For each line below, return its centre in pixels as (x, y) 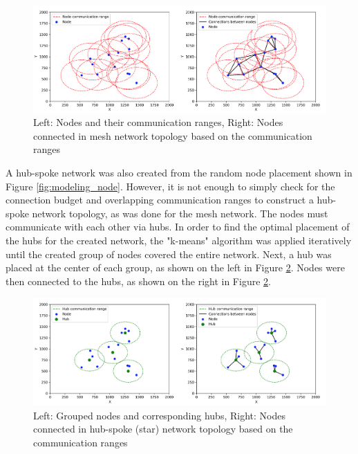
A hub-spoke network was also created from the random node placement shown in (179, 172)
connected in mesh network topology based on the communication (173, 135)
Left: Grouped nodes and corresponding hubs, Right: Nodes (159, 415)
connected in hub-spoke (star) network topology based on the (163, 429)
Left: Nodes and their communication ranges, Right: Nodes (158, 122)
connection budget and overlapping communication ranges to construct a (160, 200)
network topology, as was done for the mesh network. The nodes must (180, 213)
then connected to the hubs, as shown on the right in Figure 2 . (138, 281)
